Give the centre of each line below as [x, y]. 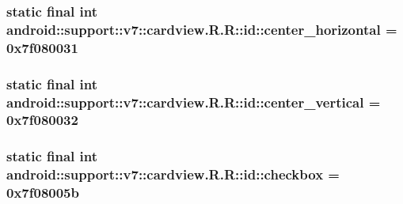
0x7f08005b [43, 193]
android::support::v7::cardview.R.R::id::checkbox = [173, 174]
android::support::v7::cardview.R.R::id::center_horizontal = [202, 29]
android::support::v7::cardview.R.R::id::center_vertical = [194, 102]
